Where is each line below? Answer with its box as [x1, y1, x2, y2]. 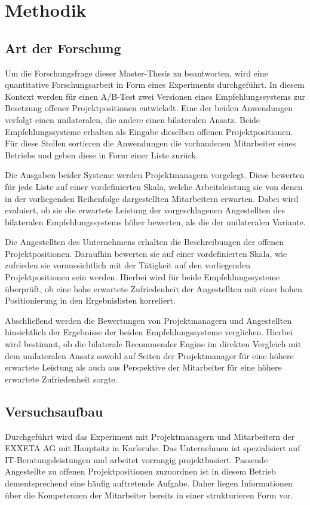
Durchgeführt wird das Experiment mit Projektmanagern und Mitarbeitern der [5, 430, 295, 442]
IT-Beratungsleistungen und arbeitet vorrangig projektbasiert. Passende [5, 453, 268, 466]
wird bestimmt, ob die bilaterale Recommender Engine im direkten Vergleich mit [5, 338, 302, 350]
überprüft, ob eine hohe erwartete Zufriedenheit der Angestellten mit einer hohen [5, 282, 302, 295]
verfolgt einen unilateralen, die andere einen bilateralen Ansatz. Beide [5, 113, 260, 126]
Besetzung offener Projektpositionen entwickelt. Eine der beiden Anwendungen [5, 102, 293, 114]
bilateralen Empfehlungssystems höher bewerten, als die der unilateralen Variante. [5, 215, 306, 228]
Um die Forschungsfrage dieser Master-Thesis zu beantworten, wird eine [5, 66, 268, 79]
